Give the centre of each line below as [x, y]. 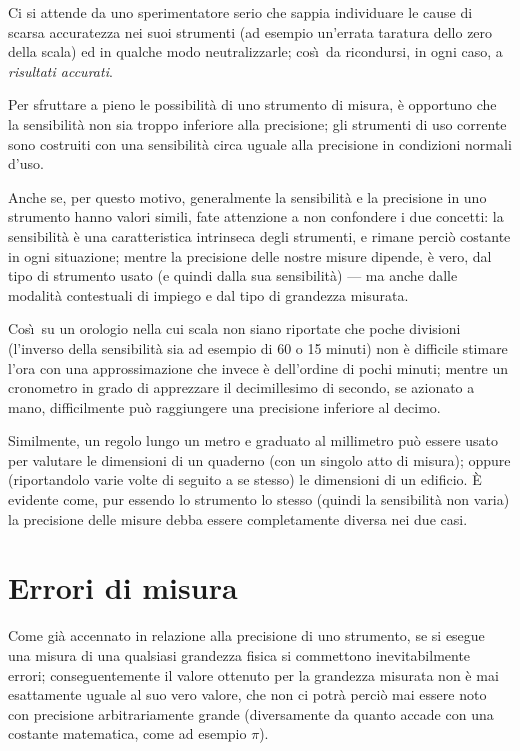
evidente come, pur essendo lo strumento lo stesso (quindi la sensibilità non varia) [259, 499]
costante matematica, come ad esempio [127, 733]
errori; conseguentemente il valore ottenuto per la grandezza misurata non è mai [253, 674]
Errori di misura [123, 587]
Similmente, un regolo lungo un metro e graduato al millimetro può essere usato [253, 440]
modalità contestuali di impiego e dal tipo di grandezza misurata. [208, 294]
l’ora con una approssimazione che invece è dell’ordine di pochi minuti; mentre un [258, 367]
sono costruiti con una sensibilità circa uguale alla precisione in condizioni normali [260, 143]
